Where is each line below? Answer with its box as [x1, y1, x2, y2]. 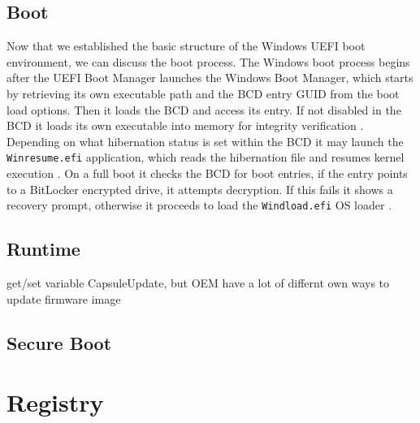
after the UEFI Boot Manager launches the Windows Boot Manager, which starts [6, 69, 414, 86]
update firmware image [6, 290, 121, 307]
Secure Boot [6, 330, 112, 355]
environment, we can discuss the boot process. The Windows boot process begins [6, 53, 410, 70]
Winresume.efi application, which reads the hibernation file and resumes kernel [6, 149, 405, 166]
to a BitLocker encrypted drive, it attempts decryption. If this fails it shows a [6, 180, 393, 197]
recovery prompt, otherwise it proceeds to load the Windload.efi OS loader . [6, 196, 392, 214]
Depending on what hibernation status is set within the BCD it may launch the [6, 132, 404, 149]
